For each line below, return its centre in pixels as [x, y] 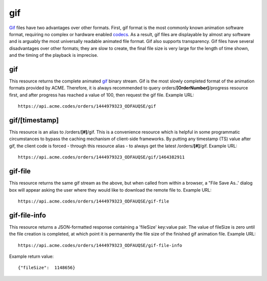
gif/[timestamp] [34, 120]
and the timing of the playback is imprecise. [54, 55]
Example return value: [31, 256]
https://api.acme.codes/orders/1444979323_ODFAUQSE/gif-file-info [100, 245]
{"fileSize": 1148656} [47, 268]
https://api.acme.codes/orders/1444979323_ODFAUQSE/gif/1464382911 [101, 157]
